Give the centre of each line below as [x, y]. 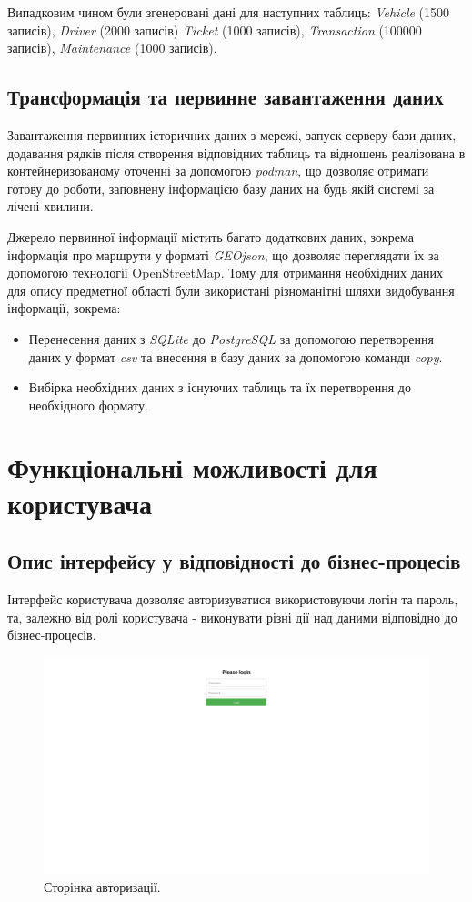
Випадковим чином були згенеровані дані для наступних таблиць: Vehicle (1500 [229, 12]
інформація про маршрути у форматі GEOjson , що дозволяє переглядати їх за [223, 254]
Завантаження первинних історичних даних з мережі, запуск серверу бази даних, [232, 134]
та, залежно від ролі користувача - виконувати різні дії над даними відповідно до [232, 617]
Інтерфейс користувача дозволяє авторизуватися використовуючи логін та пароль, [233, 599]
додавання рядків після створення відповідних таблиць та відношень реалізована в [236, 152]
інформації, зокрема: [64, 308]
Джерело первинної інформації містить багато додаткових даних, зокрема [211, 236]
